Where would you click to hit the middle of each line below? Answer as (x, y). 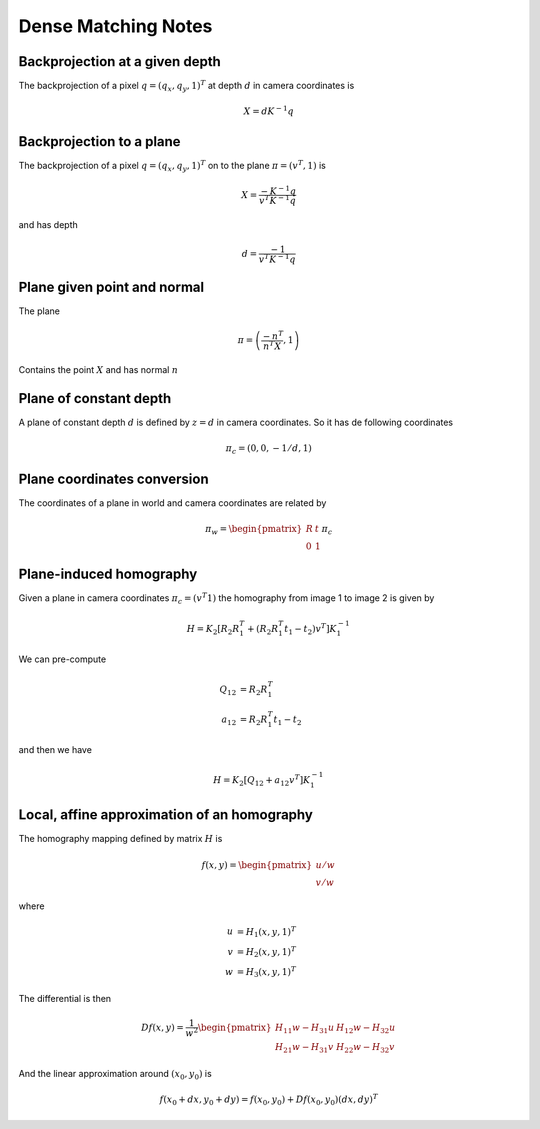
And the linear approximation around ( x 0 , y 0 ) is (115, 1074)
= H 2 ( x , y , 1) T (266, 952)
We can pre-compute (62, 659)
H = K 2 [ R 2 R (213, 630)
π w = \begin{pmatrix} (254, 530)
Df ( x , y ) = (162, 1027)
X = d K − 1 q (268, 110)
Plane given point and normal (111, 286)
